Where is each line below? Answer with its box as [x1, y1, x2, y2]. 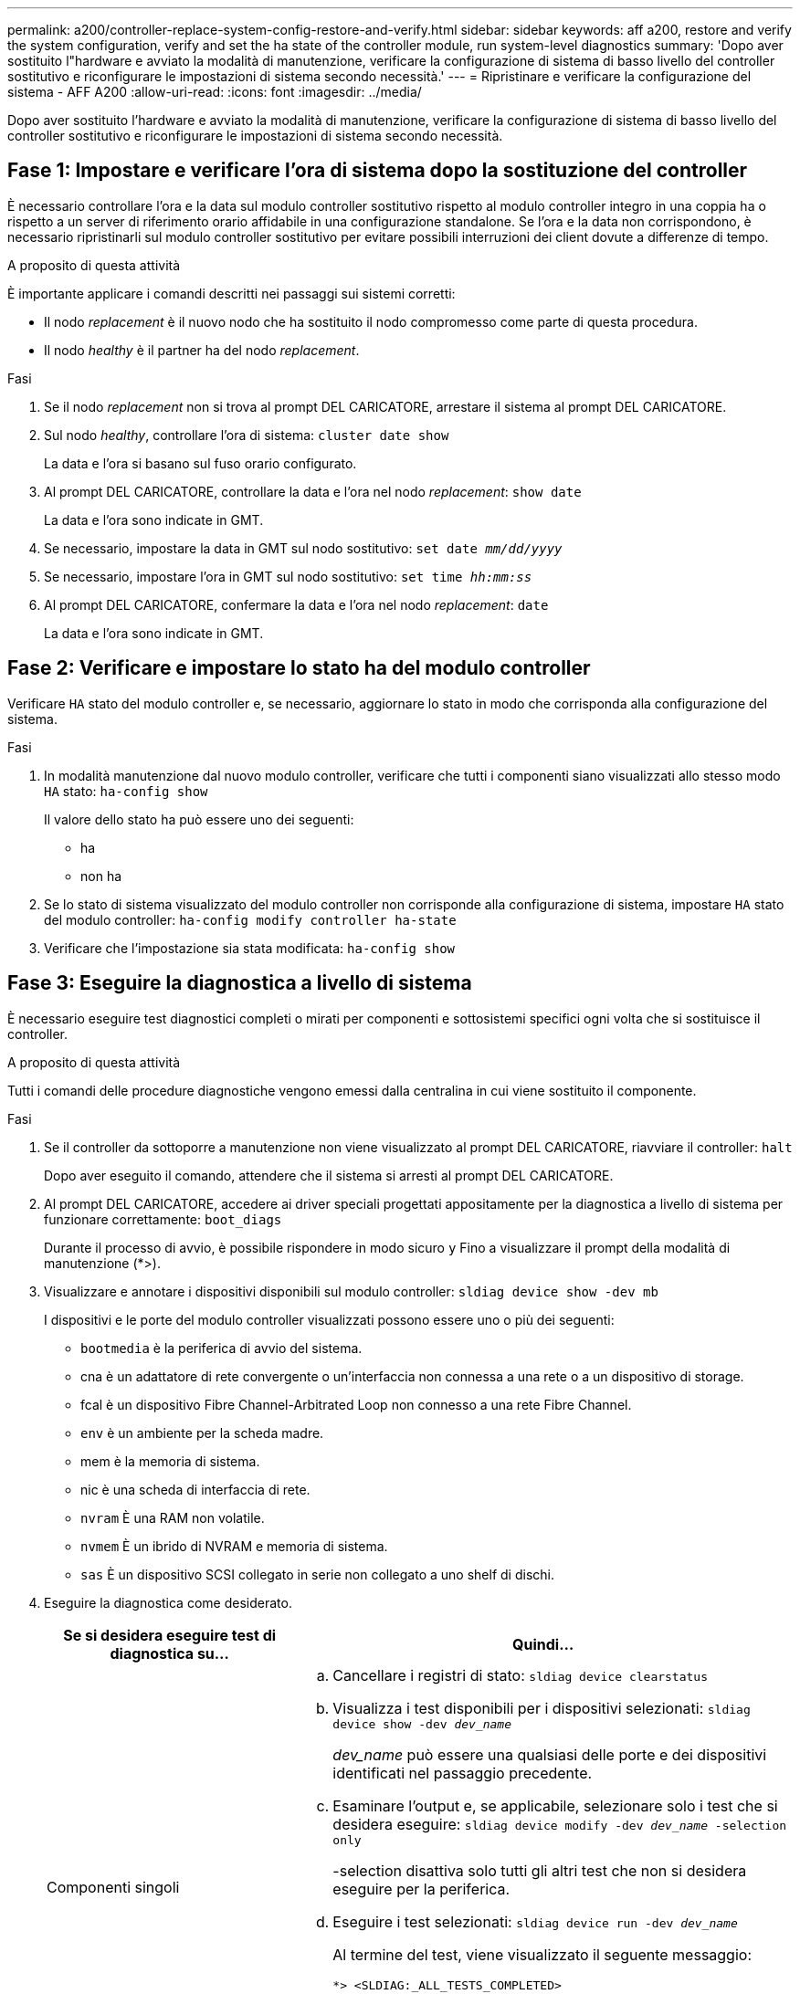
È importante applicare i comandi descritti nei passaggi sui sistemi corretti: [7, 285, 456, 301]
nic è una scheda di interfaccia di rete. [80, 1481, 311, 1497]
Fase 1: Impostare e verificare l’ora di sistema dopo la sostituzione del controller [7, 159, 748, 183]
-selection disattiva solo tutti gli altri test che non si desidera [332, 1861, 747, 1880]
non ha [80, 867, 122, 884]
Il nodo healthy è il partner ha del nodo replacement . [44, 341, 360, 358]
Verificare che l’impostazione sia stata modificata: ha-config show [44, 939, 456, 956]
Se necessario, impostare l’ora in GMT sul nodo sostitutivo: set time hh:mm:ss [44, 568, 532, 584]
